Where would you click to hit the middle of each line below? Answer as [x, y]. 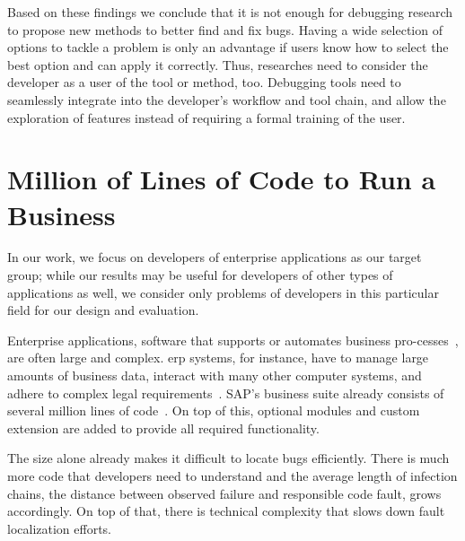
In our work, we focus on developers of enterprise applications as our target [215, 257]
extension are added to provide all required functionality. [163, 428]
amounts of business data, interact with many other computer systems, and [215, 375]
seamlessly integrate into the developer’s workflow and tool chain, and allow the [227, 99]
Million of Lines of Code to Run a [222, 179]
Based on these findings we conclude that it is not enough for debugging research [230, 12]
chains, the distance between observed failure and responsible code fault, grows [224, 493]
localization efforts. [60, 528]
